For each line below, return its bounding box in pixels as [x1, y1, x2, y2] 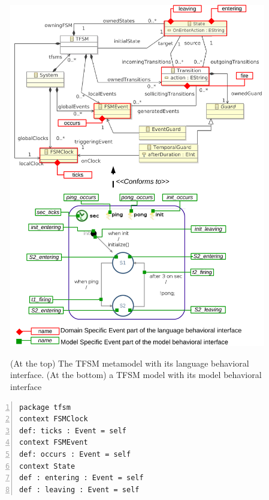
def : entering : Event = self [19, 474, 144, 483]
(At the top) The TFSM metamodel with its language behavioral [10, 356, 249, 369]
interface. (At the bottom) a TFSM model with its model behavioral [10, 368, 262, 381]
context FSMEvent [19, 438, 88, 447]
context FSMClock [19, 415, 88, 424]
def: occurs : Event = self [19, 450, 131, 459]
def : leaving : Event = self [19, 485, 140, 494]
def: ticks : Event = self [19, 426, 126, 435]
